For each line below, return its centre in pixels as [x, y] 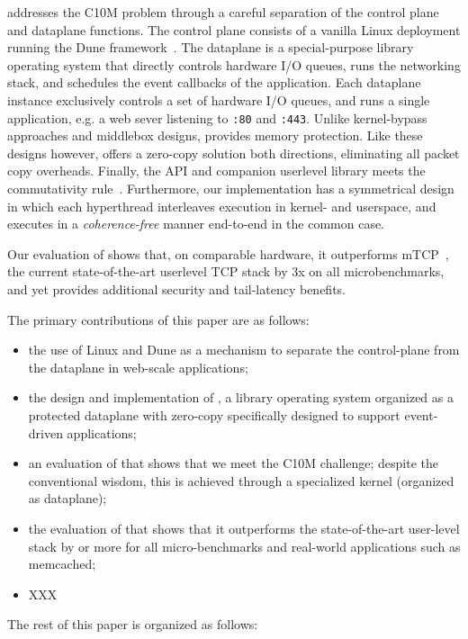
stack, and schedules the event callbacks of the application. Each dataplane [214, 82]
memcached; [62, 564]
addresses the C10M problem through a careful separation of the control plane [223, 12]
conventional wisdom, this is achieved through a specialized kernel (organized [241, 480]
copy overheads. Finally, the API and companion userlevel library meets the [216, 171]
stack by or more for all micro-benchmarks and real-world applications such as [244, 546]
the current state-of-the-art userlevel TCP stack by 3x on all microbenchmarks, [226, 271]
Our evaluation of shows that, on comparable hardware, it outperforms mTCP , [228, 253]
